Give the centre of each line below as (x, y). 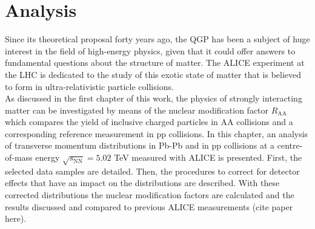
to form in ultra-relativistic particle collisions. (89, 86)
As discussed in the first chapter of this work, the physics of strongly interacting (154, 98)
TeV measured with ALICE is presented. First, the (208, 157)
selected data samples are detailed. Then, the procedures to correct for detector (152, 171)
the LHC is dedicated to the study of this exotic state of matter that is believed (153, 74)
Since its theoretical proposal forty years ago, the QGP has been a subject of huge (157, 39)
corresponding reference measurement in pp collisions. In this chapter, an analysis (157, 133)
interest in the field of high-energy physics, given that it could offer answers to (150, 50)
